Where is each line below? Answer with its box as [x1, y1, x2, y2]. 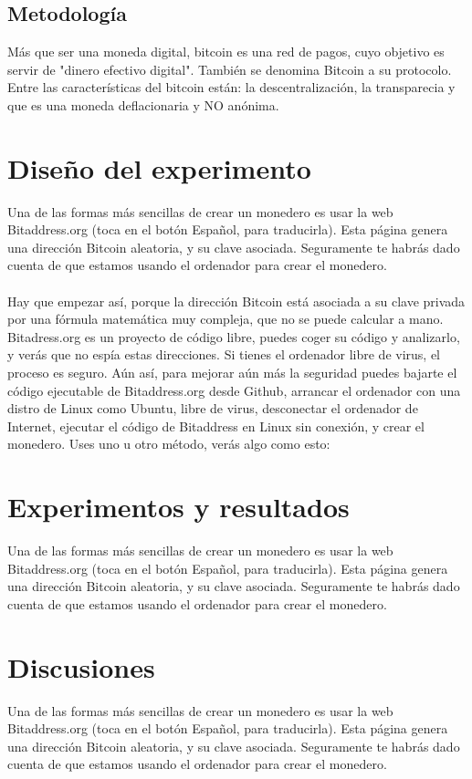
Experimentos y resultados [7, 488, 350, 525]
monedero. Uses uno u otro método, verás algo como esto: [7, 434, 330, 453]
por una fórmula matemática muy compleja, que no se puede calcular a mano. [7, 309, 444, 328]
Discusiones [7, 648, 155, 685]
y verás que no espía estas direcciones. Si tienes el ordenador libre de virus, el [7, 345, 441, 364]
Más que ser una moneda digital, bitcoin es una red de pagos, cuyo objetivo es [7, 42, 445, 61]
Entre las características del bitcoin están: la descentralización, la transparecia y [7, 78, 456, 97]
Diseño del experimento [7, 149, 311, 186]
